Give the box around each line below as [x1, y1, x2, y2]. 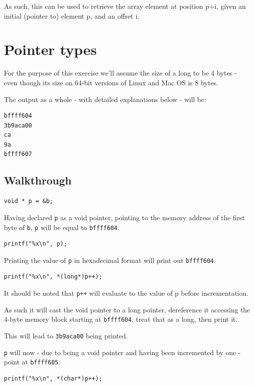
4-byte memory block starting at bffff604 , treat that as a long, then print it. [4, 314, 238, 324]
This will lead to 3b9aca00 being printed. [4, 330, 128, 340]
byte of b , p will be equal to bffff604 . [4, 222, 120, 232]
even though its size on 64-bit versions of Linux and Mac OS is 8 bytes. [4, 77, 219, 87]
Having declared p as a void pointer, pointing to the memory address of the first [4, 212, 245, 222]
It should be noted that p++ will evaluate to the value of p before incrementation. [4, 288, 249, 298]
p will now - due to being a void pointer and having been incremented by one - [4, 347, 241, 357]
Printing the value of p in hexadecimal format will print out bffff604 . [4, 255, 216, 265]
